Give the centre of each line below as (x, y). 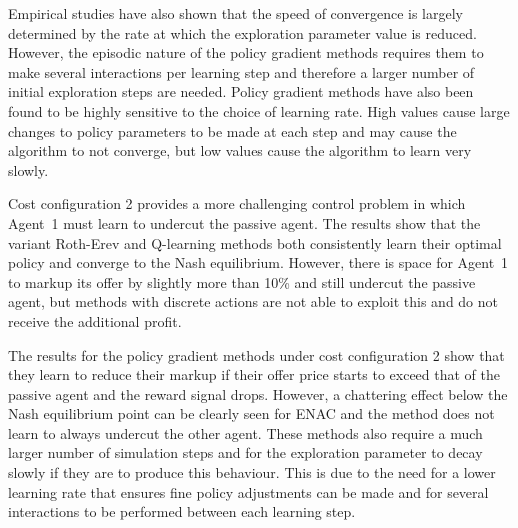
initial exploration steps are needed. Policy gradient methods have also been (241, 91)
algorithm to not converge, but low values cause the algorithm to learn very (240, 150)
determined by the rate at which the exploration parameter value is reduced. (242, 32)
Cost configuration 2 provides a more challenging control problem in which (237, 203)
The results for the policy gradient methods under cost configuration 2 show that (256, 354)
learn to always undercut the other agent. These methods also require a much (245, 432)
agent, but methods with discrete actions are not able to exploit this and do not (253, 301)
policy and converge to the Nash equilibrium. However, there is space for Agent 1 (258, 262)
